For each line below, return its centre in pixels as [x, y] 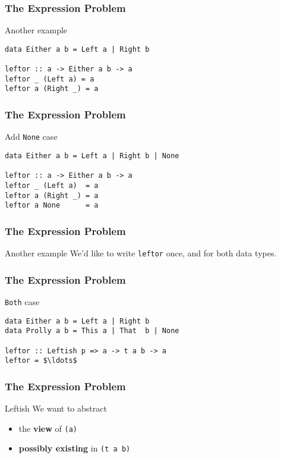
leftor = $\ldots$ [41, 361]
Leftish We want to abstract [56, 408]
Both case [22, 302]
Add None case [31, 137]
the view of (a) [48, 428]
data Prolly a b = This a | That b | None [92, 331]
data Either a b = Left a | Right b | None [92, 156]
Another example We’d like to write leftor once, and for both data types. [141, 253]
